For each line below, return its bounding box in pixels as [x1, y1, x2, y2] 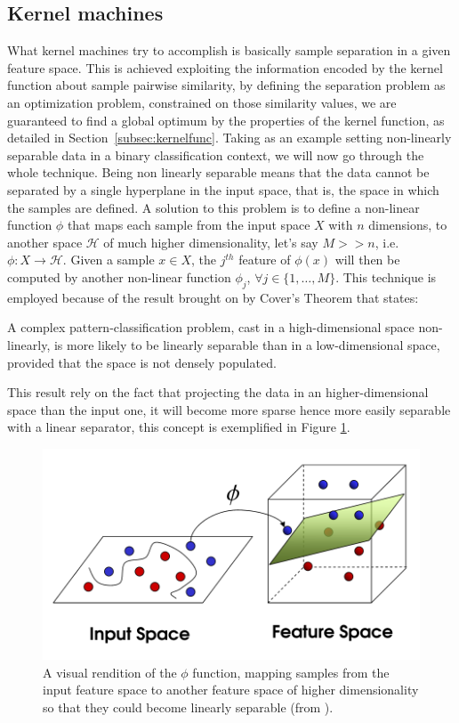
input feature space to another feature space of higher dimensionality [43, 680, 419, 699]
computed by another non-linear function [7, 267, 231, 286]
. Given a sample [62, 250, 155, 269]
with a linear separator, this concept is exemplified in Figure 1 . [7, 418, 350, 436]
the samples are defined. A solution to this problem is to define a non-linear [7, 198, 420, 216]
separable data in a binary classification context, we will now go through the [7, 145, 424, 164]
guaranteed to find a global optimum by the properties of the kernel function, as [7, 110, 445, 129]
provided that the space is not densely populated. [7, 353, 277, 371]
